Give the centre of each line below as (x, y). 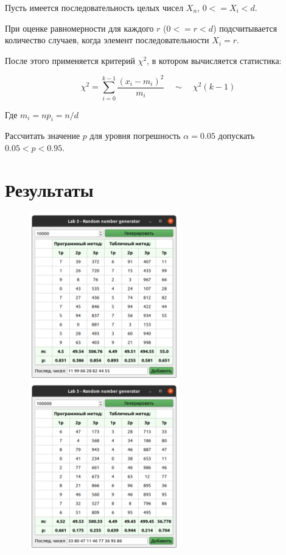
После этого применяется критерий (70, 60)
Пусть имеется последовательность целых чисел (94, 7)
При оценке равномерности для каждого (79, 28)
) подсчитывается (245, 28)
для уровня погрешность (135, 136)
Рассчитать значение (43, 136)
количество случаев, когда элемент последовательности (107, 40)
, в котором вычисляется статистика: (214, 60)
